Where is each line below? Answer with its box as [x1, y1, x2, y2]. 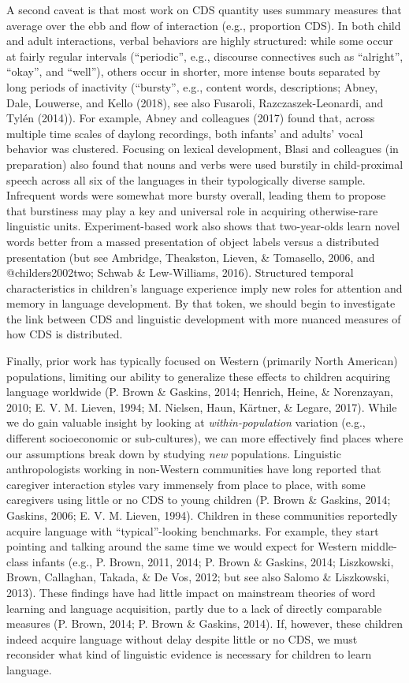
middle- [360, 538, 397, 554]
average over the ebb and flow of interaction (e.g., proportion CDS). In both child [6, 17, 401, 33]
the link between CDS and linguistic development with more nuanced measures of [6, 310, 401, 327]
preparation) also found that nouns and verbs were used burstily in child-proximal [6, 155, 403, 172]
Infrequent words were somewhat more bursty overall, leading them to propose [6, 187, 386, 203]
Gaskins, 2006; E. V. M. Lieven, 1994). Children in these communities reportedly [6, 507, 398, 523]
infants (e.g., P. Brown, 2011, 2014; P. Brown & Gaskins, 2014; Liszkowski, [32, 553, 394, 569]
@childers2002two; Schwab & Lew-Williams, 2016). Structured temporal [6, 264, 354, 281]
